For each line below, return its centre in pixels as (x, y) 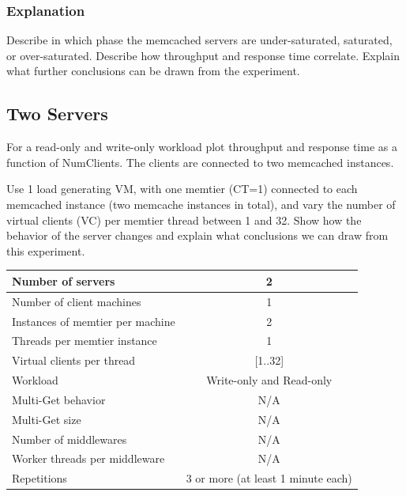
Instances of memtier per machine (94, 321)
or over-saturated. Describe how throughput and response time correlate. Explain (203, 55)
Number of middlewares (70, 439)
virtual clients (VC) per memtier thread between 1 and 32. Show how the (184, 220)
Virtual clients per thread (74, 360)
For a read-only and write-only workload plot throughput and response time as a (202, 147)
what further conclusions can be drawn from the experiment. (153, 71)
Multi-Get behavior (59, 399)
